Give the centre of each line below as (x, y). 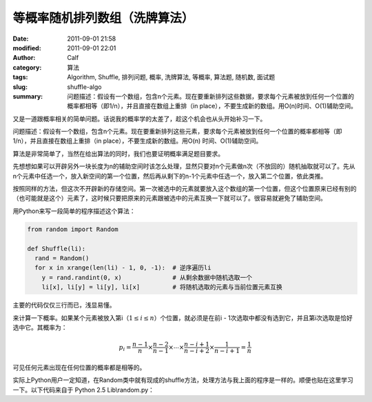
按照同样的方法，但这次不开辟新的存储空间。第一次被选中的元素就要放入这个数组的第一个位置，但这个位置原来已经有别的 (185, 189)
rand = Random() (62, 258)
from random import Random (73, 229)
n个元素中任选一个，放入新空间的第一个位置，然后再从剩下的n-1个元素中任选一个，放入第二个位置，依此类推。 (170, 176)
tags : (20, 77)
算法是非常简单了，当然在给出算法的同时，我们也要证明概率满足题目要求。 (118, 153)
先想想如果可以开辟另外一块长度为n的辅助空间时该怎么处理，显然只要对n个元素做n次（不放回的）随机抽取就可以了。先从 (184, 166)
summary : (28, 96)
